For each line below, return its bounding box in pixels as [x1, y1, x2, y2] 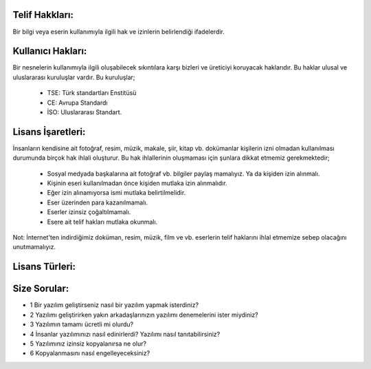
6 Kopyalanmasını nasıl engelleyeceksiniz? [30, 349, 150, 357]
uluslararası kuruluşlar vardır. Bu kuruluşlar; [12, 73, 135, 81]
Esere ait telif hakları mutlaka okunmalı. [47, 218, 158, 226]
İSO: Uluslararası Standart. [47, 107, 122, 116]
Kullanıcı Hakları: [12, 45, 87, 57]
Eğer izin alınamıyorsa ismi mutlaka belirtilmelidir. [47, 189, 186, 197]
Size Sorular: [12, 283, 69, 295]
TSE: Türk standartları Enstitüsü [47, 89, 137, 97]
